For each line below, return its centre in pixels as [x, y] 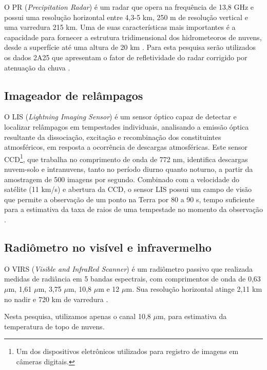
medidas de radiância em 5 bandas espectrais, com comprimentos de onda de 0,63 [132, 279]
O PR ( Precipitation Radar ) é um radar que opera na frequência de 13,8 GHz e [129, 7]
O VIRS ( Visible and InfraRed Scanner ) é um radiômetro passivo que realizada [128, 268]
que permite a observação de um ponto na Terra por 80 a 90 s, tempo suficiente [129, 199]
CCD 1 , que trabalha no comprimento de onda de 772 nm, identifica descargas [126, 158]
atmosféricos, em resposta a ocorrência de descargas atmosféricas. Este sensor [126, 147]
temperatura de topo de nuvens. [54, 326]
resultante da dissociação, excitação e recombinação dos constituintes [113, 137]
